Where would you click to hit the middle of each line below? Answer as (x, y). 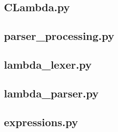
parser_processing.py (59, 36)
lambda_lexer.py (48, 64)
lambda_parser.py (51, 93)
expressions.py (41, 122)
